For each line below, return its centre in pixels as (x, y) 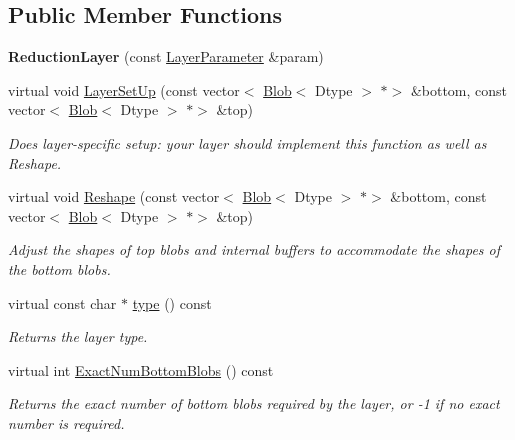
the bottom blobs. (59, 268)
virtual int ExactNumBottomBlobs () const (141, 369)
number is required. (66, 422)
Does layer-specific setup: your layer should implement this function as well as (247, 142)
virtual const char (62, 302)
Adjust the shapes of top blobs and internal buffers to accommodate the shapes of (254, 249)
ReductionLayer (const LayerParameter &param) (166, 56)
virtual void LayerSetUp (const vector (124, 89)
